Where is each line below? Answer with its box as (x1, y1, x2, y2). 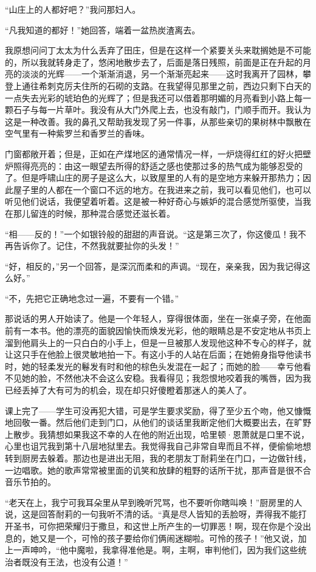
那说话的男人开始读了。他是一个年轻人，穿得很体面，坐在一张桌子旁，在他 (5, 312, 303, 325)
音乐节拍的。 (5, 475, 56, 488)
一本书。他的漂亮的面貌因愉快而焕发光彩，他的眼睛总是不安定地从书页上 (21, 324, 311, 337)
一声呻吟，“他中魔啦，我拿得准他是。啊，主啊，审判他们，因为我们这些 (13, 543, 298, 556)
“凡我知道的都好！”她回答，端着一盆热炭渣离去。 (5, 23, 201, 36)
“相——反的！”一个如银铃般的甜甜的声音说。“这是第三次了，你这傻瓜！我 (5, 227, 298, 240)
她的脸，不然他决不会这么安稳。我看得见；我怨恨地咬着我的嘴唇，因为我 (21, 372, 311, 384)
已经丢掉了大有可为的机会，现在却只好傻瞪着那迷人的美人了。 (5, 384, 252, 397)
